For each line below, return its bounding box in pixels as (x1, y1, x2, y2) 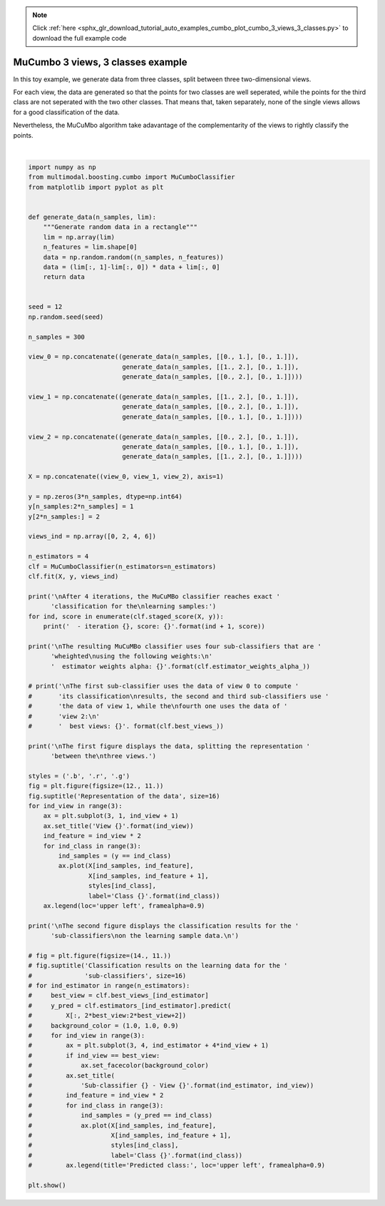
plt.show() (28, 1181, 66, 1189)
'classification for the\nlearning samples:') (51, 603, 217, 610)
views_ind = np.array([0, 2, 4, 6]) (28, 532, 157, 541)
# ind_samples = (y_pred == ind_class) (28, 1111, 213, 1120)
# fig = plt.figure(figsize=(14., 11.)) (28, 951, 171, 959)
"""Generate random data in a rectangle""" (43, 223, 197, 231)
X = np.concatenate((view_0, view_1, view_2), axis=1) (28, 473, 224, 481)
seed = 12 (28, 303, 63, 311)
